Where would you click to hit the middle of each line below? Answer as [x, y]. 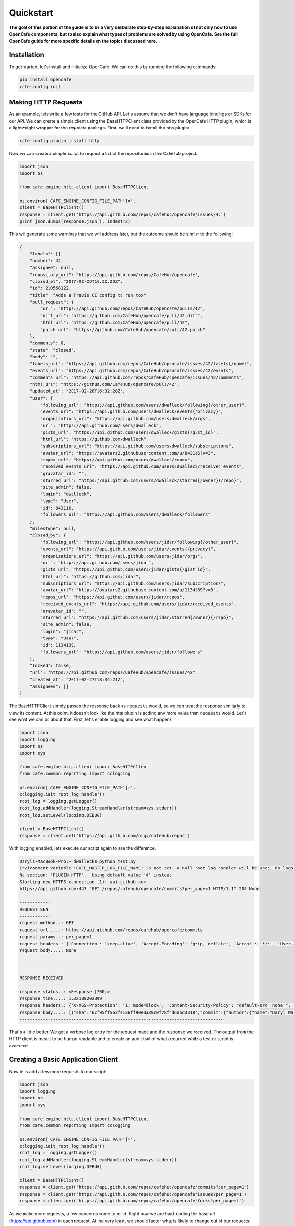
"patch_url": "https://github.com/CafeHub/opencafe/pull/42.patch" [123, 329]
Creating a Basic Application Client [63, 1060]
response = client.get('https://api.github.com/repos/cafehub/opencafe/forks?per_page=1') [132, 1201]
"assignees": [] [49, 686]
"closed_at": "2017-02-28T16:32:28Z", [76, 281]
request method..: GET [47, 923]
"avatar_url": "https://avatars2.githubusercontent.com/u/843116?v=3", [128, 453]
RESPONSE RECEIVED [41, 978]
